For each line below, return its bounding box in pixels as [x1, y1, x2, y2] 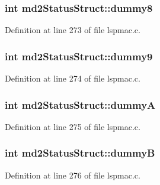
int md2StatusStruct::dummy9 [5, 48, 153, 63]
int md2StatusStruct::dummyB [5, 145, 155, 160]
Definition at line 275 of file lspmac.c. [5, 120, 140, 132]
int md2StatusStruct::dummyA [5, 97, 156, 112]
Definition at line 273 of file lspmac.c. [5, 24, 140, 36]
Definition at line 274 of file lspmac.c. [5, 72, 140, 85]
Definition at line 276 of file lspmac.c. [5, 168, 140, 181]
